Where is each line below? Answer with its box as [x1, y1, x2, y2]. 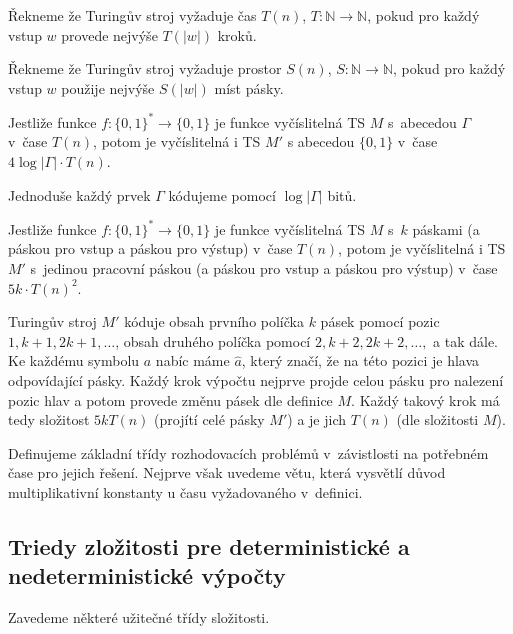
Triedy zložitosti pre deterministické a [8, 530, 410, 561]
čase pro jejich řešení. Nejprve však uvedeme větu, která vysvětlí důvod [8, 462, 446, 483]
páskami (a [412, 218, 480, 239]
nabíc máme [155, 350, 230, 371]
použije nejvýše [61, 77, 155, 98]
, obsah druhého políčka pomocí [115, 330, 311, 351]
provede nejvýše [61, 24, 158, 45]
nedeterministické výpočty [8, 560, 286, 591]
